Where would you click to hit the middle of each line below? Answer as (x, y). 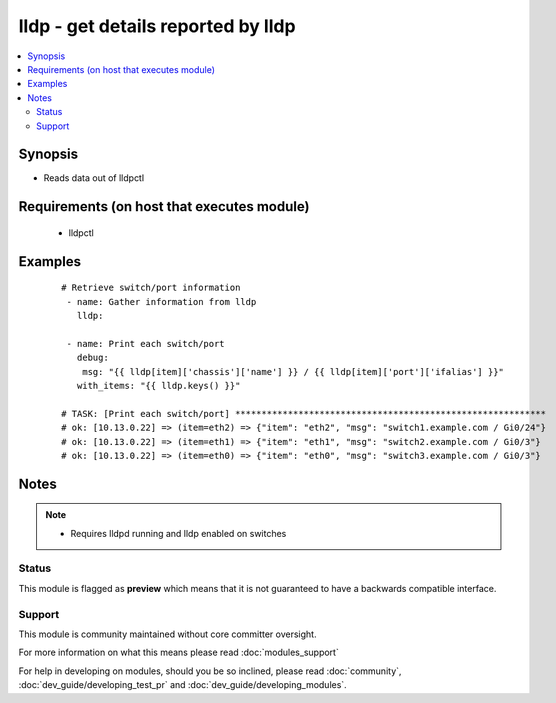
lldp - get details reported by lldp (157, 26)
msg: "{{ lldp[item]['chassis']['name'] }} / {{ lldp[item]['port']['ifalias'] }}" (293, 371)
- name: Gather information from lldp (161, 301)
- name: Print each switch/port (145, 343)
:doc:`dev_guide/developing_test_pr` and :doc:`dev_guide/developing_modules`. (182, 685)
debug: (92, 358)
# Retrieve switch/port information (151, 288)
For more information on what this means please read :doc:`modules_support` (178, 652)
